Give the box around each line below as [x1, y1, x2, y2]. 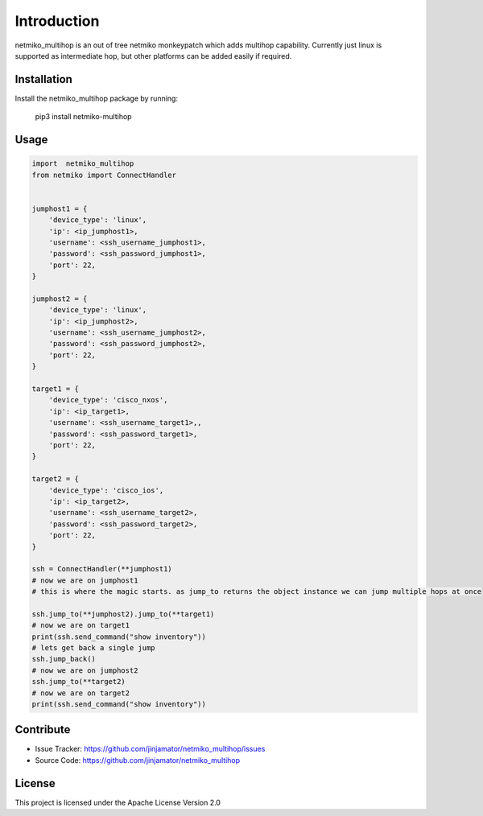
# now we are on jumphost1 [31, 575, 138, 585]
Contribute [14, 723, 71, 736]
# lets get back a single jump [31, 644, 156, 653]
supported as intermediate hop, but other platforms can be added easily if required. [14, 51, 292, 60]
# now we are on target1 [31, 620, 130, 630]
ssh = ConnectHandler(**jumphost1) [31, 564, 172, 574]
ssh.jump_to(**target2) [31, 677, 126, 686]
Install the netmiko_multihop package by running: [14, 93, 179, 103]
